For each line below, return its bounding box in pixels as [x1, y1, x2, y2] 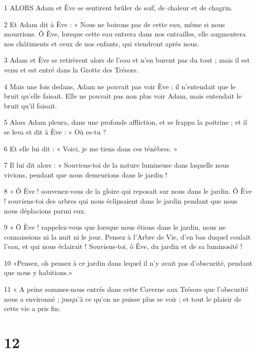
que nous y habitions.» [4, 267, 73, 278]
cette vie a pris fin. [4, 303, 61, 314]
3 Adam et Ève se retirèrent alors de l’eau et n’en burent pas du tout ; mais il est [4, 55, 250, 65]
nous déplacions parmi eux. [4, 205, 86, 215]
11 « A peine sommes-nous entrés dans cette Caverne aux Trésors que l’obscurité [4, 284, 249, 294]
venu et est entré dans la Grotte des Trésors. [4, 64, 139, 74]
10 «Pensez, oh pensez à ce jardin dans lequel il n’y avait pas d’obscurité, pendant [4, 257, 253, 268]
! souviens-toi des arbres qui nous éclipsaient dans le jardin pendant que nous [4, 195, 238, 206]
